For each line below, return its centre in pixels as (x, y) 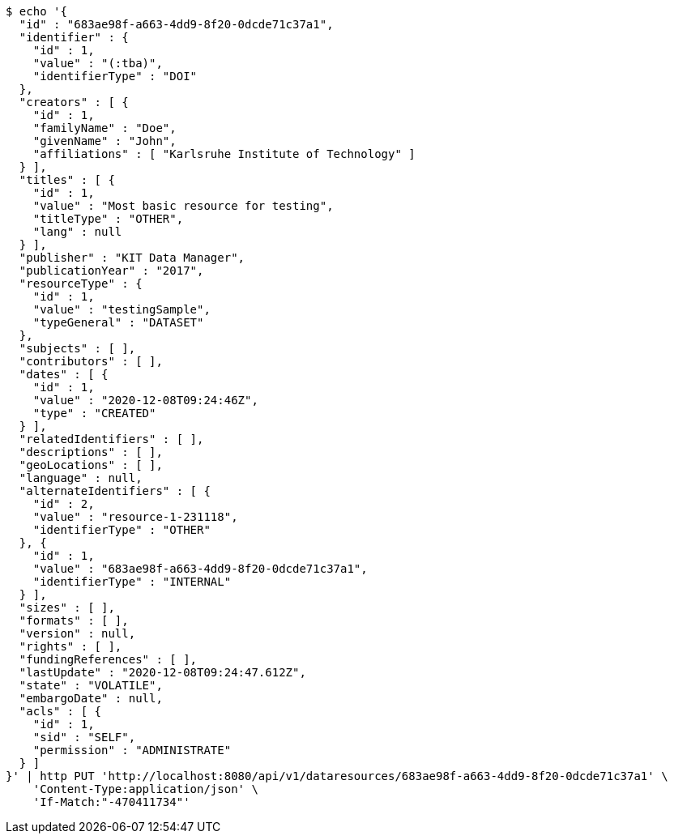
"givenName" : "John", (105, 141)
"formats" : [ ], (74, 620)
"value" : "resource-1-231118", (135, 517)
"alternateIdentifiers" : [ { (115, 491)
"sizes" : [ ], (67, 608)
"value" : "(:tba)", (98, 63)
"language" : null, (81, 478)
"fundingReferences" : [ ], (108, 659)
